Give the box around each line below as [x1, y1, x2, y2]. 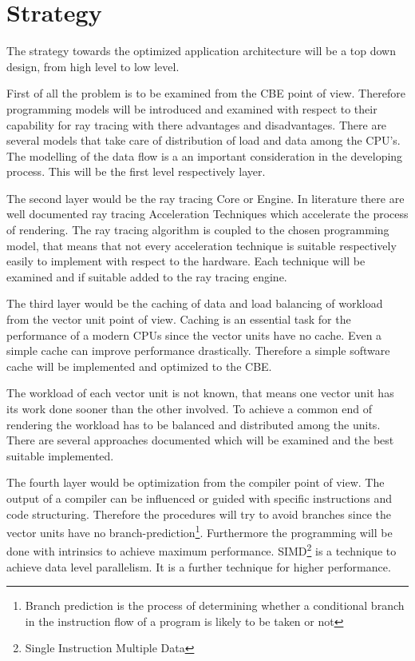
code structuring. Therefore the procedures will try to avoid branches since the [6, 505, 392, 522]
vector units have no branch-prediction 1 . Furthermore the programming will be [6, 522, 393, 540]
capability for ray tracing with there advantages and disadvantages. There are [6, 116, 387, 133]
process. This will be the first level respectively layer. [6, 163, 266, 180]
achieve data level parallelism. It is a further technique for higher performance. [6, 558, 391, 575]
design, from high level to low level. [6, 58, 180, 74]
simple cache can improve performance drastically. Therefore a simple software [6, 342, 390, 359]
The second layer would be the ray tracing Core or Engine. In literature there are [6, 189, 405, 206]
